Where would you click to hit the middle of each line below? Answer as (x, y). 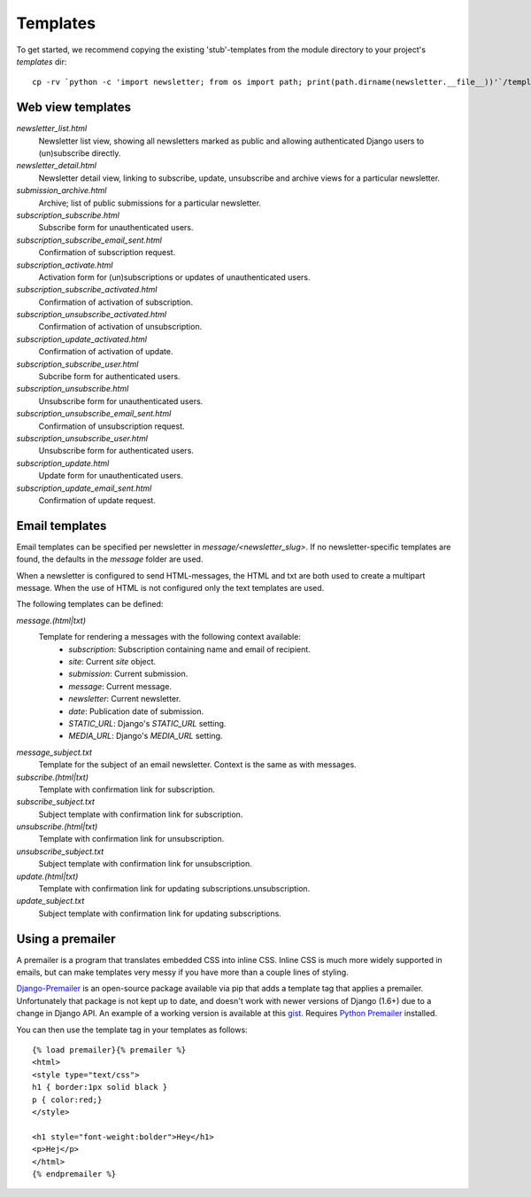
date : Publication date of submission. (136, 711)
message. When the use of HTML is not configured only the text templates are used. (170, 588)
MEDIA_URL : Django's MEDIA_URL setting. (146, 736)
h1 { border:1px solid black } (100, 1087)
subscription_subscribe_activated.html (87, 290)
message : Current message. (120, 686)
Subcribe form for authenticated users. (109, 377)
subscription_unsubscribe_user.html (82, 438)
